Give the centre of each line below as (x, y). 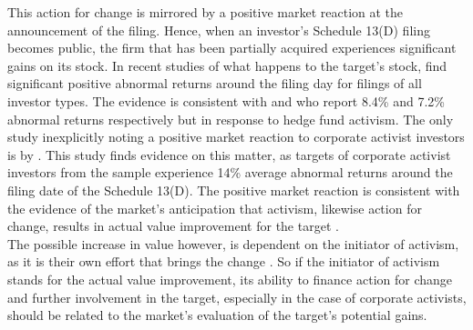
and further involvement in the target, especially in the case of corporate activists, (237, 297)
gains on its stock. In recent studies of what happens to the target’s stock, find (227, 65)
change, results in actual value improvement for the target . (173, 226)
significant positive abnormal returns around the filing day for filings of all (215, 83)
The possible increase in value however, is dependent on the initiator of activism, (233, 243)
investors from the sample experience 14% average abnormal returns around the (230, 172)
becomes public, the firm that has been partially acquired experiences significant (232, 48)
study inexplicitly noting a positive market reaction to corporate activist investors (236, 137)
